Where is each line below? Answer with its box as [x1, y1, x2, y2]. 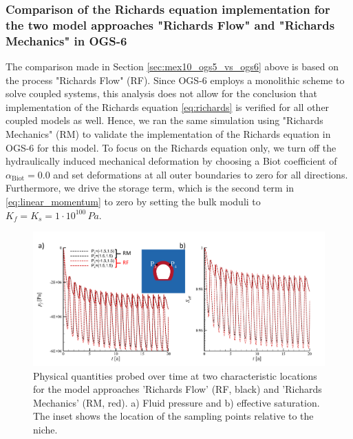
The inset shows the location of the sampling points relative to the [33, 409, 314, 423]
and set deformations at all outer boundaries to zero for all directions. [53, 167, 348, 181]
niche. [33, 422, 58, 436]
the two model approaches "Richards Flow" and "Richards [6, 16, 335, 33]
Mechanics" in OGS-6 [6, 32, 127, 49]
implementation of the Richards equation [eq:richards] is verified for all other [6, 99, 330, 114]
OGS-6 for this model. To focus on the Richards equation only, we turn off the [6, 140, 336, 154]
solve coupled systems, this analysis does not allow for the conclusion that [6, 86, 317, 101]
